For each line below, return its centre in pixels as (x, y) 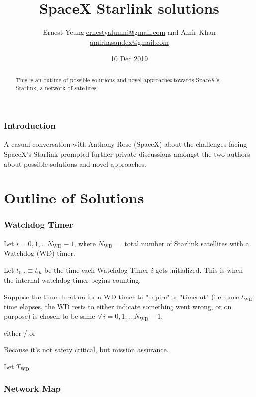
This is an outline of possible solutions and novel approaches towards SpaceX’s (118, 79)
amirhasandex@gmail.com (129, 42)
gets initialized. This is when (199, 269)
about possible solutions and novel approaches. (75, 163)
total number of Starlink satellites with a (187, 243)
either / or (20, 333)
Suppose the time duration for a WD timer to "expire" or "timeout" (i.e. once (122, 296)
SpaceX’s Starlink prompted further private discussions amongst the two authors (127, 153)
